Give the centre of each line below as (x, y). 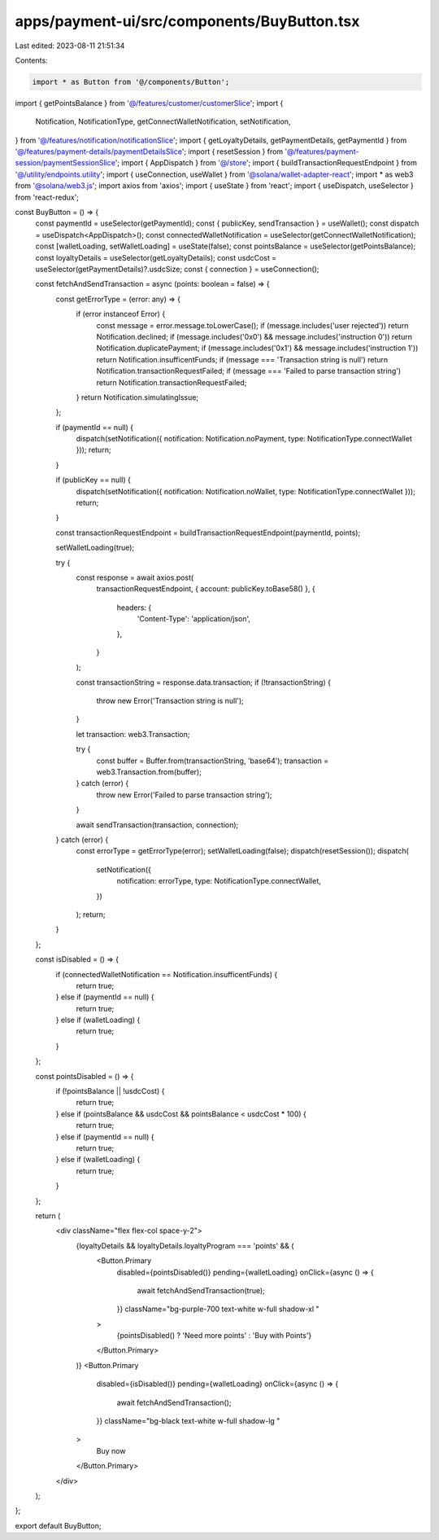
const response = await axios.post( (135, 577)
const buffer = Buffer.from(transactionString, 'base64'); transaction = (213, 761)
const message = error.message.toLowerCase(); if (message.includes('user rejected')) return (252, 325)
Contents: (31, 60)
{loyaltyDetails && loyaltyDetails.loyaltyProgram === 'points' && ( (185, 1245)
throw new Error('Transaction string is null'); (170, 701)
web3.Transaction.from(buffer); (149, 772)
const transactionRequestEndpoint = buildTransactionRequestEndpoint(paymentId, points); (208, 533)
